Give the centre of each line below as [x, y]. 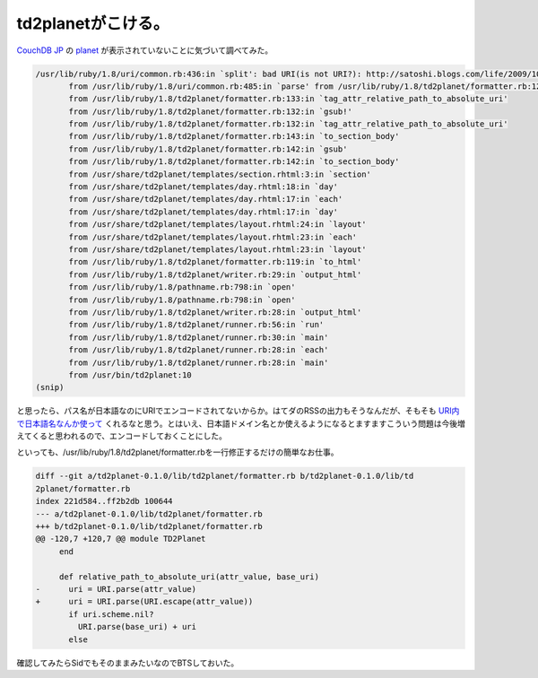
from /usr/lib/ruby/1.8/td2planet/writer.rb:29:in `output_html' [215, 274]
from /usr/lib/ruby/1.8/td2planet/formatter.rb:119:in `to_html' [215, 262]
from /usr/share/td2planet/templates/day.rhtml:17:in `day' [204, 212]
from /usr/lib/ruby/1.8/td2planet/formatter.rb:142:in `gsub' [208, 149]
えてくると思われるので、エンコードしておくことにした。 [122, 436]
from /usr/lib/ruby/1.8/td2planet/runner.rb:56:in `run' [196, 325]
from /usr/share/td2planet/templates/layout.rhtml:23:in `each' [213, 237]
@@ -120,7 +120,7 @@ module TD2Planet [121, 539]
